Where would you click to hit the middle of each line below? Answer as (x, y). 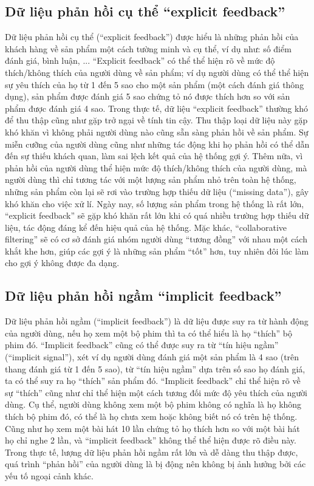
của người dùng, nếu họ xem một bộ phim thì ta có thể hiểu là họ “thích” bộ (148, 333)
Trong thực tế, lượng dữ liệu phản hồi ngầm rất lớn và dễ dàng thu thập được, (152, 452)
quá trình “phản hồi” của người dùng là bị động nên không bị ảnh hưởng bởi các (155, 464)
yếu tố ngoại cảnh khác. (49, 476)
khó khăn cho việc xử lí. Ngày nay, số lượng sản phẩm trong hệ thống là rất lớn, (155, 203)
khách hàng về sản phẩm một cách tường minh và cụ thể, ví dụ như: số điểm (148, 48)
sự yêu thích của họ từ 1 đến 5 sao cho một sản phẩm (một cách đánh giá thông (155, 84)
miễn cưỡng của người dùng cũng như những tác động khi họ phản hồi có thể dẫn (157, 144)
